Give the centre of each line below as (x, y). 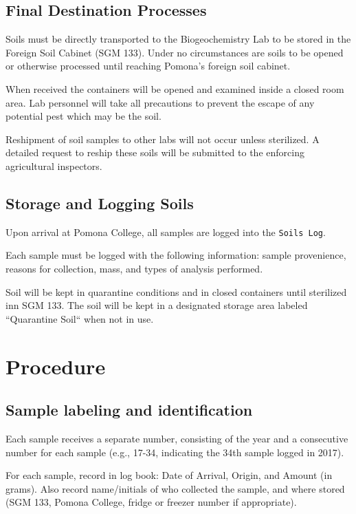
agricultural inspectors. (54, 165)
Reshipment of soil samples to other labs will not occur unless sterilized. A (163, 139)
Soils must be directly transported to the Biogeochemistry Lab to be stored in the (178, 39)
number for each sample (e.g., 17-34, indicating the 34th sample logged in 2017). (175, 452)
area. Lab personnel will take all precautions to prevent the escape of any (160, 102)
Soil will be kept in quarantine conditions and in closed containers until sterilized (176, 291)
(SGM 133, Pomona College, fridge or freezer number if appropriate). (151, 502)
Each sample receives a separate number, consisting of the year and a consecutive (177, 438)
